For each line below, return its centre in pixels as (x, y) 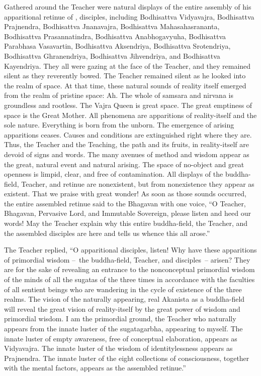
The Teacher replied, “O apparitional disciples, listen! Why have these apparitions (130, 250)
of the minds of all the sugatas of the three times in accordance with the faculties (129, 279)
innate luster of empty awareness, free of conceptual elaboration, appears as (121, 338)
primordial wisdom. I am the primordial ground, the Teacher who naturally (120, 319)
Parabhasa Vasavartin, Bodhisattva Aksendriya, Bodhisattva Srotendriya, (117, 46)
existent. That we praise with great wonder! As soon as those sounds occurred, (125, 194)
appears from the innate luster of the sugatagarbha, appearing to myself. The (123, 328)
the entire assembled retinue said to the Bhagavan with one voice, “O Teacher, (125, 203)
